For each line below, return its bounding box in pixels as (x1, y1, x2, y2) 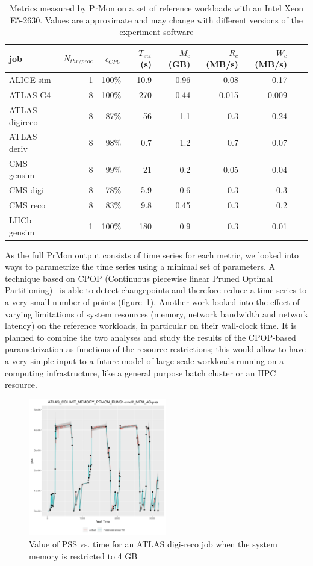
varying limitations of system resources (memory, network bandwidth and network (5, 307, 308, 320)
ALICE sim (9, 73, 51, 86)
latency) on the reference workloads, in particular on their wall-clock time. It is (5, 319, 297, 332)
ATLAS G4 (9, 89, 51, 101)
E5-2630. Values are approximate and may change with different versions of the (10, 13, 303, 26)
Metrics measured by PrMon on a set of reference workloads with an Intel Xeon (10, 2, 303, 14)
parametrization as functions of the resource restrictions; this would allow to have (5, 343, 306, 355)
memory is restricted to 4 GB (29, 549, 138, 562)
